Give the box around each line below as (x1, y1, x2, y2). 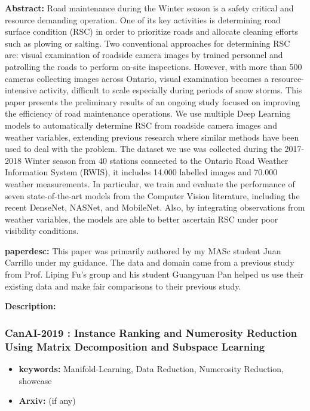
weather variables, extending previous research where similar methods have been (5, 130, 299, 143)
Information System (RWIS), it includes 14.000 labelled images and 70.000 (5, 166, 278, 178)
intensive (5, 84, 37, 96)
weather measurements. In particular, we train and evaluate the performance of (5, 177, 295, 190)
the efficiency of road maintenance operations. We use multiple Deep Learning (5, 107, 291, 120)
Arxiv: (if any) (19, 394, 76, 407)
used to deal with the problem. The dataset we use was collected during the (5, 142, 282, 155)
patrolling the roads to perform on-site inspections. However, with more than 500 (5, 60, 302, 72)
